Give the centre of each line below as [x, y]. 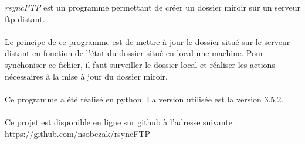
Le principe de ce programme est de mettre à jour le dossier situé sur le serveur [148, 41]
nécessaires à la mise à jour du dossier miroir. [86, 76]
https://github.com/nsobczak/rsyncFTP [78, 133]
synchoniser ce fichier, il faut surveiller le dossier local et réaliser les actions [140, 64]
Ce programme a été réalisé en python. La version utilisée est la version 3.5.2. [144, 99]
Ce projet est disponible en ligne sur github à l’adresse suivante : [121, 121]
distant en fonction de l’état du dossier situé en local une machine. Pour [134, 53]
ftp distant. [25, 18]
